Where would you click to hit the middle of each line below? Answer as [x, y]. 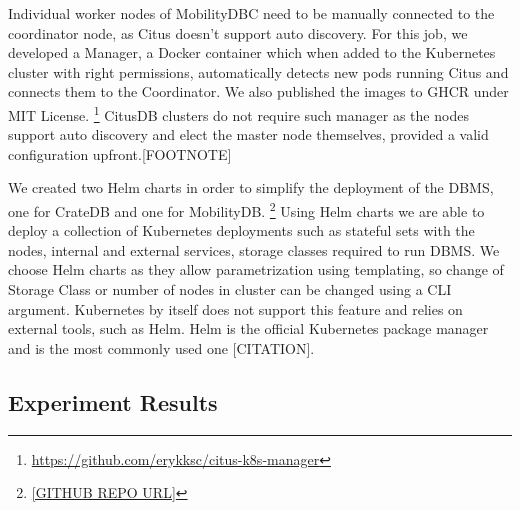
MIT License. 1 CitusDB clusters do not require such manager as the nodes [238, 113]
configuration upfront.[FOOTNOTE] [120, 153]
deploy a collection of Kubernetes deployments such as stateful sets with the [241, 230]
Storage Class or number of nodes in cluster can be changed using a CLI [230, 289]
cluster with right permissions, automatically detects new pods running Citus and [258, 71]
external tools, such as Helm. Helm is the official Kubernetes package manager [248, 328]
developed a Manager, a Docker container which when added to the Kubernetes [252, 52]
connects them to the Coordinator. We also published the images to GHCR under [258, 91]
